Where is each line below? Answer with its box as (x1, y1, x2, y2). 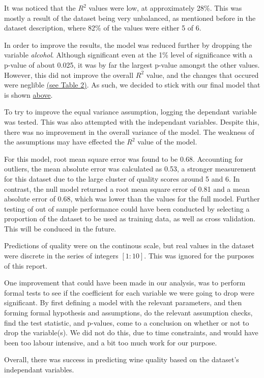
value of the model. (137, 136, 197, 147)
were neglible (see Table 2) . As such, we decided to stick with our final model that (4, 79, 260, 90)
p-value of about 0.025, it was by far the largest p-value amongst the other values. (4, 59, 260, 70)
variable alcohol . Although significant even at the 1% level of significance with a (4, 49, 253, 60)
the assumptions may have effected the (4, 136, 125, 147)
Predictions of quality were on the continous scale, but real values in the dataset (4, 240, 254, 251)
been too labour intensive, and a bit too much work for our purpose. (4, 337, 217, 347)
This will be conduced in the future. (4, 223, 116, 234)
